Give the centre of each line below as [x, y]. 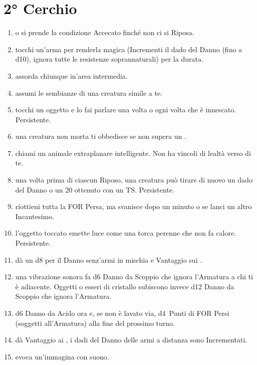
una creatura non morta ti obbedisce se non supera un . [101, 136]
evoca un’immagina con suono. [62, 356]
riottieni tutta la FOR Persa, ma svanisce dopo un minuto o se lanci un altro [134, 206]
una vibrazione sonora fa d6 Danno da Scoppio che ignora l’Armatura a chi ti [134, 277]
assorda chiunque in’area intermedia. [71, 75]
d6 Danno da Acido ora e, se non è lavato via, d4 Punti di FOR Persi [122, 313]
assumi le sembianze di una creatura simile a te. [89, 93]
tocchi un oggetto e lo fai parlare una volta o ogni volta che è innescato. [126, 110]
